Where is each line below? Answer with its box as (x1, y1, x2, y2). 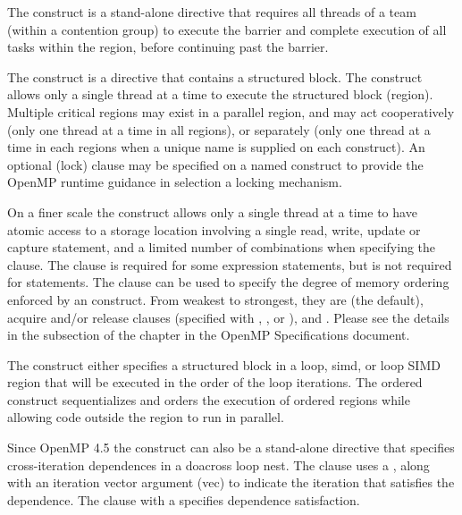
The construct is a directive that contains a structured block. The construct (7, 67, 423, 86)
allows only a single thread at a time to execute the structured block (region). (7, 85, 433, 104)
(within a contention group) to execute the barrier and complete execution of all (7, 20, 447, 38)
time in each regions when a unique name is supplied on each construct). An (7, 138, 425, 156)
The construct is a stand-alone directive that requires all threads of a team (7, 3, 416, 21)
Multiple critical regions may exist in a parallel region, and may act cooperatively (7, 102, 455, 121)
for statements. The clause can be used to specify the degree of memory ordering (7, 273, 449, 291)
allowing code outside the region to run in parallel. (7, 408, 284, 426)
